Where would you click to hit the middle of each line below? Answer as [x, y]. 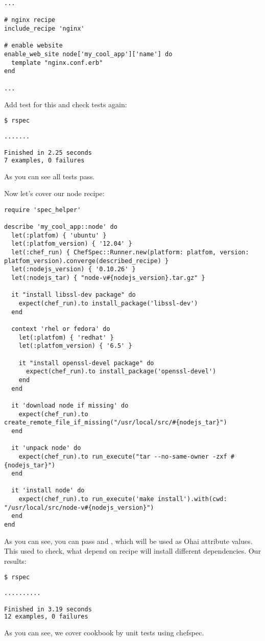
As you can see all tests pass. [50, 176]
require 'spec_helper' [43, 210]
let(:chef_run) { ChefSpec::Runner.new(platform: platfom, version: [130, 253]
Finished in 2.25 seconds [48, 152]
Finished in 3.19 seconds [48, 609]
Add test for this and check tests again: [66, 104]
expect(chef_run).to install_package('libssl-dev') [108, 304]
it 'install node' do [48, 491]
